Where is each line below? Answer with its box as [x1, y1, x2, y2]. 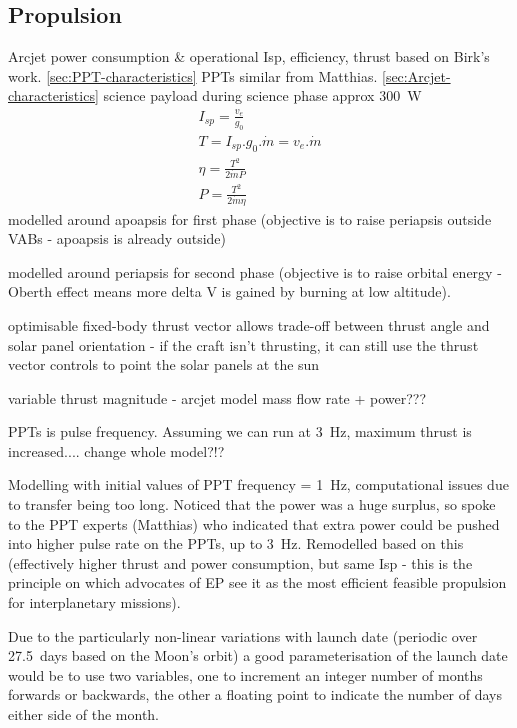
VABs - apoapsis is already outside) [8, 228, 226, 249]
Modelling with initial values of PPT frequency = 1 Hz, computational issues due [8, 474, 509, 495]
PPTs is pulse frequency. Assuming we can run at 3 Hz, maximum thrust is [8, 421, 472, 442]
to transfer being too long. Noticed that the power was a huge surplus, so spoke [8, 494, 496, 515]
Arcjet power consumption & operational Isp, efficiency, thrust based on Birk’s [8, 46, 490, 67]
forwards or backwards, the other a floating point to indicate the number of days [8, 684, 502, 705]
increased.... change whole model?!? [8, 440, 225, 461]
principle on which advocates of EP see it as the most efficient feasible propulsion [8, 572, 507, 593]
